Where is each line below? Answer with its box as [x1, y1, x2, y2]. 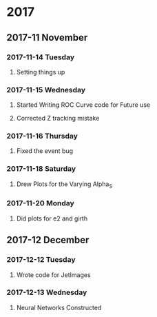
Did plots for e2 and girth [16, 214, 87, 223]
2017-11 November [6, 32, 88, 43]
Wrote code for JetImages [16, 270, 91, 279]
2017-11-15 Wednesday [6, 85, 86, 94]
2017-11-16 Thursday [6, 132, 78, 141]
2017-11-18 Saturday [6, 164, 76, 174]
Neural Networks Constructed [16, 303, 102, 311]
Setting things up [16, 68, 65, 76]
